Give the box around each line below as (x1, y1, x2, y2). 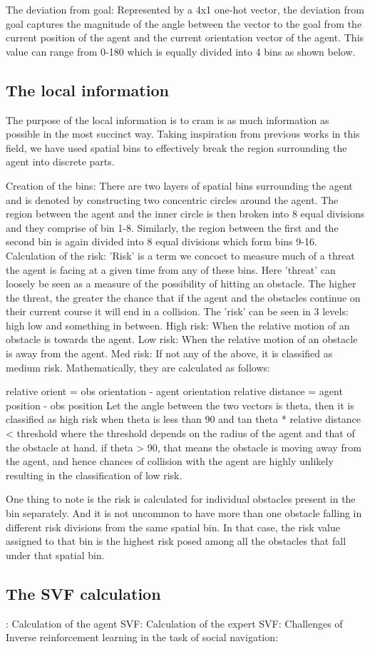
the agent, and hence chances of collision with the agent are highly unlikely (6, 454, 334, 469)
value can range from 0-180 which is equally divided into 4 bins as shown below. (6, 44, 356, 58)
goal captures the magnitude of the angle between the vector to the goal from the (6, 16, 362, 31)
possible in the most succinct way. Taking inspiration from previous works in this (6, 126, 360, 141)
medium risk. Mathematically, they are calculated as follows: (6, 359, 270, 374)
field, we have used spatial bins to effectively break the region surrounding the (6, 140, 347, 155)
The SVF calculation (6, 582, 161, 604)
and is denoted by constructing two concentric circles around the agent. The (6, 192, 339, 207)
